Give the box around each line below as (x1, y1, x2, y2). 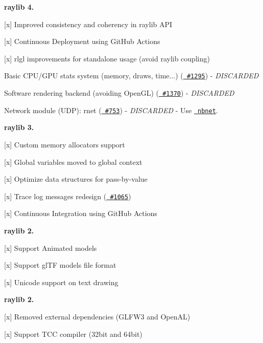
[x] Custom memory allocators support (4, 139, 125, 149)
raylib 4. (4, 2, 34, 12)
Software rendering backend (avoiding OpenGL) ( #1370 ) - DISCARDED (4, 88, 234, 98)
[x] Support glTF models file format (4, 260, 116, 270)
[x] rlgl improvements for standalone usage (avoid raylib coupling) (4, 53, 210, 63)
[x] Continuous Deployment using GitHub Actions (4, 36, 160, 47)
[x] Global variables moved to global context (4, 156, 142, 167)
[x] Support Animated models (4, 242, 97, 253)
